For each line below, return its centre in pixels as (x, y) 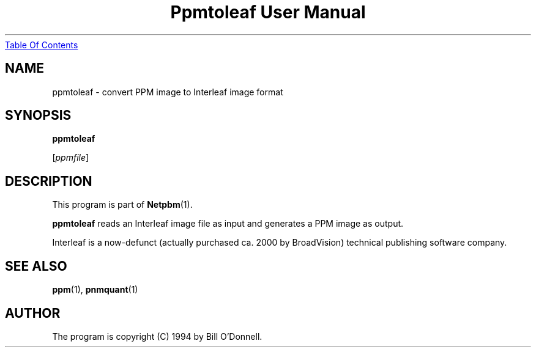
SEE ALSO (36, 266)
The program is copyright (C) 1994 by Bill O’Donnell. (157, 336)
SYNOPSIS (38, 116)
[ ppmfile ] (71, 158)
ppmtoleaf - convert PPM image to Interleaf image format (168, 92)
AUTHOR (33, 313)
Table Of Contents (42, 45)
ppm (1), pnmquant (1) (95, 290)
